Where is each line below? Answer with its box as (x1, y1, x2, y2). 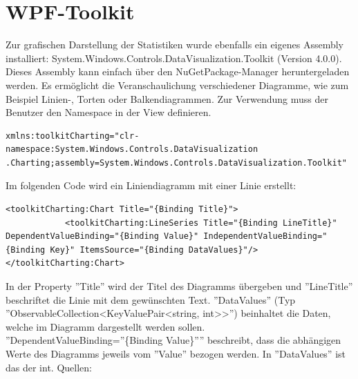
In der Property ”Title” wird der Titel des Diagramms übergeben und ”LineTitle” (6, 279, 353, 293)
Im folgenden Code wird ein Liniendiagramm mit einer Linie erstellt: (6, 178, 296, 193)
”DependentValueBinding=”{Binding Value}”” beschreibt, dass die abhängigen (6, 333, 341, 347)
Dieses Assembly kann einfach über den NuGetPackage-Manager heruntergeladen (6, 64, 350, 79)
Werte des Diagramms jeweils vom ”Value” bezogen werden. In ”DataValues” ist (6, 347, 346, 360)
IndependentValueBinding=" (203, 231, 328, 242)
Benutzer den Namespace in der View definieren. (6, 105, 211, 119)
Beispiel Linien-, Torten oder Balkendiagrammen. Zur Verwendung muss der (6, 91, 328, 106)
